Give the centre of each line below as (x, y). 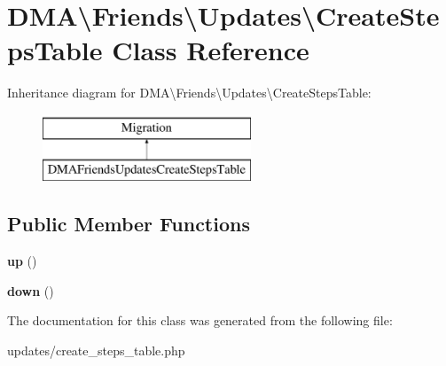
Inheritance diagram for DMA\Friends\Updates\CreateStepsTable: (189, 93)
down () (31, 290)
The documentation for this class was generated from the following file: (200, 320)
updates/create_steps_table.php (96, 350)
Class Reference (211, 50)
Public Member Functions (129, 224)
